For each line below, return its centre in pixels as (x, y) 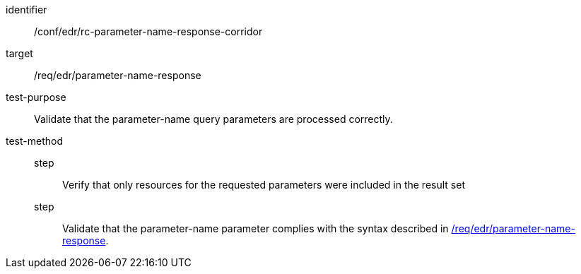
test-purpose (36, 97)
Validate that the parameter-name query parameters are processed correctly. (213, 119)
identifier (27, 10)
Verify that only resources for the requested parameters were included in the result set (264, 185)
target (19, 53)
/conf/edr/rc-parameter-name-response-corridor (148, 31)
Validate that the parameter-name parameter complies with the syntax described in (256, 228)
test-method (34, 141)
